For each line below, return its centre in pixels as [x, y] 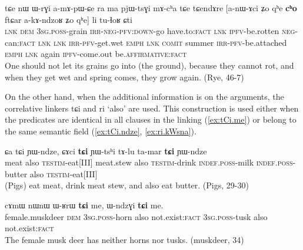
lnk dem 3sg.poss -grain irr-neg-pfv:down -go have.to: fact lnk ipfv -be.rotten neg [150, 31]
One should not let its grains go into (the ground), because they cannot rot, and [149, 65]
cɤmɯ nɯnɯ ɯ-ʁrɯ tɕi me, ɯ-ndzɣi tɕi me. [84, 205]
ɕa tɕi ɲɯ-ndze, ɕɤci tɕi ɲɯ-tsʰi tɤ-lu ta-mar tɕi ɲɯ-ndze [106, 151]
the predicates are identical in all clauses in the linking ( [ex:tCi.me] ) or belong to [151, 119]
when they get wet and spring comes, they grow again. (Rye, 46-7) [124, 77]
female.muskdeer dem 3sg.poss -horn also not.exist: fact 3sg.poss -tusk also [136, 216]
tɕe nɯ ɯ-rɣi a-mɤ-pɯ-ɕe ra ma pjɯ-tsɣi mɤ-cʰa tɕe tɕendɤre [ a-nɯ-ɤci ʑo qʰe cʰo [151, 8]
